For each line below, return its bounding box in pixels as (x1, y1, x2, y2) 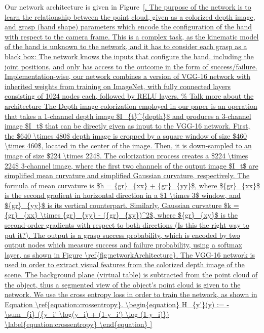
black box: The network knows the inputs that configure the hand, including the (5, 51, 254, 61)
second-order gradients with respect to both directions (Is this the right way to (5, 220, 249, 230)
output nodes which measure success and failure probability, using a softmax (5, 239, 242, 250)
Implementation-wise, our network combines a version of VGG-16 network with (5, 71, 251, 81)
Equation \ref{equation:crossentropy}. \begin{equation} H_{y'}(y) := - (5, 299, 230, 309)
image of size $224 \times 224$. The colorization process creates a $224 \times (5, 150, 248, 160)
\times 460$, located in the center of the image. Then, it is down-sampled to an (5, 140, 252, 151)
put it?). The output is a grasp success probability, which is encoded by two (5, 229, 240, 240)
